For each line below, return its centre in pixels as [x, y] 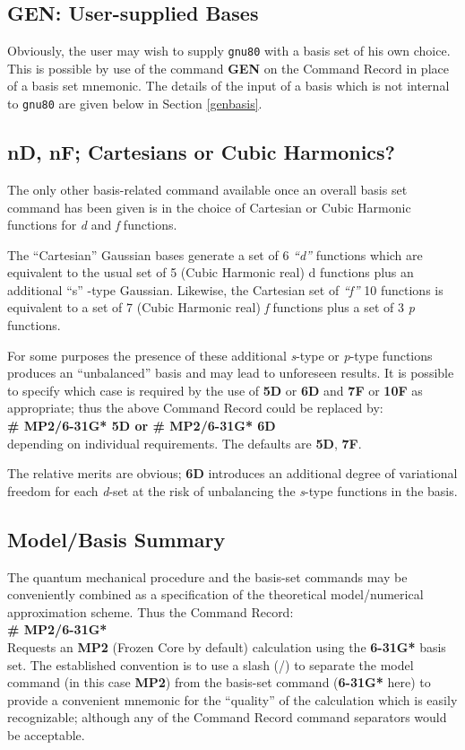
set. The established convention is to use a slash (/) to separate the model [211, 664]
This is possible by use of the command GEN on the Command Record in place [228, 68]
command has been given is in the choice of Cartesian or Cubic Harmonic [209, 207]
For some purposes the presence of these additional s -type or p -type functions [220, 355]
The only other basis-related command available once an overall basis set [207, 189]
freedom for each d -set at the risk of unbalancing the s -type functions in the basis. [232, 490]
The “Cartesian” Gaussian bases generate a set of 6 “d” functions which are [215, 254]
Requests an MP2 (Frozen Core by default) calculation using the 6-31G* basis [227, 646]
